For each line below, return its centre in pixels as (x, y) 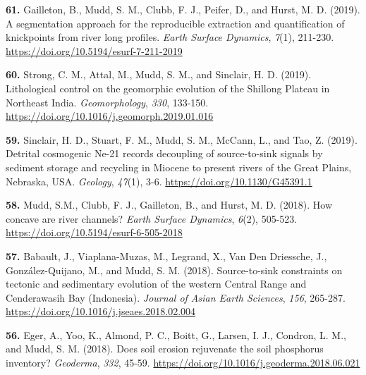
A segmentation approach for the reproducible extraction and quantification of (175, 23)
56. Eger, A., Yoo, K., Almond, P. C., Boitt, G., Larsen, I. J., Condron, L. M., (176, 334)
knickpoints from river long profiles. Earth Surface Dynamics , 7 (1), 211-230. (170, 37)
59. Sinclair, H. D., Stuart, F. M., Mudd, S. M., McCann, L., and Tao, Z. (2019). (182, 139)
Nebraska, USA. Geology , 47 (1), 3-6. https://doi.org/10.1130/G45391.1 (159, 181)
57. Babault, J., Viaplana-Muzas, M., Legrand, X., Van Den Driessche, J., (166, 256)
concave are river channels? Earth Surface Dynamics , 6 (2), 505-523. (152, 218)
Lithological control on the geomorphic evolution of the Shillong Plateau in (168, 88)
